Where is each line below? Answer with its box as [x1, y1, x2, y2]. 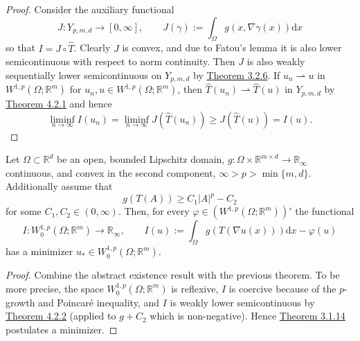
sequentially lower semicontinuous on [6, 67, 162, 82]
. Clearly [73, 40, 111, 55]
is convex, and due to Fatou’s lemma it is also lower [122, 40, 342, 55]
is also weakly [246, 54, 305, 69]
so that [6, 40, 35, 55]
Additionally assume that [6, 179, 113, 193]
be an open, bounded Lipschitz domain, [57, 152, 225, 166]
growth [6, 295, 35, 309]
